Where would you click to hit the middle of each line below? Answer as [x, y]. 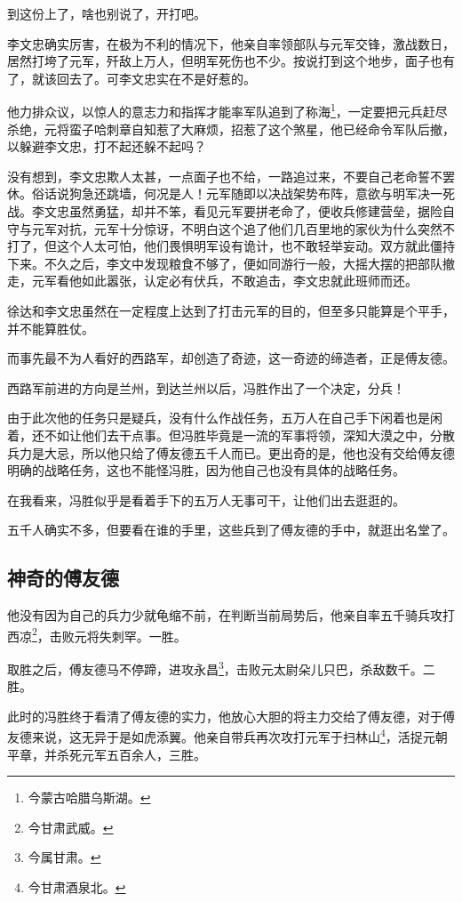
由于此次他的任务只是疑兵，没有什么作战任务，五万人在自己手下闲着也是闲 [225, 418]
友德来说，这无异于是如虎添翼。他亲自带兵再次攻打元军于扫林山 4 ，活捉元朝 [227, 736]
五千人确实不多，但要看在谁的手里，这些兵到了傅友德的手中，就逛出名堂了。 [231, 530]
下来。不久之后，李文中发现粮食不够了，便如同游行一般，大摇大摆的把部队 [225, 263]
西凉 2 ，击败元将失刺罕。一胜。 [97, 634]
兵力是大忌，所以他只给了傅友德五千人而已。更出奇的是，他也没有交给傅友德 [231, 452]
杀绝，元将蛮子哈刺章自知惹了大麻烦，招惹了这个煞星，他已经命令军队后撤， [231, 129]
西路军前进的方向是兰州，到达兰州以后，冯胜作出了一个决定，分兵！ [206, 387]
